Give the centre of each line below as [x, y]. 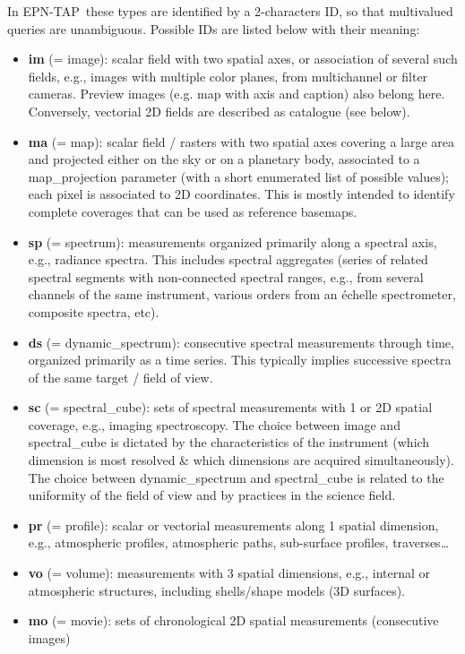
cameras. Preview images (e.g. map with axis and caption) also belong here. [237, 94]
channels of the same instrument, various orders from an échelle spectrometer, [242, 294]
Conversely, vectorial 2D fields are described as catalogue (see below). [219, 111]
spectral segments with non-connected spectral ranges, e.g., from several [226, 276]
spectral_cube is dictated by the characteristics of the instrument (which [229, 442]
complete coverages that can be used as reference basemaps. [193, 211]
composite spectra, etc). [94, 311]
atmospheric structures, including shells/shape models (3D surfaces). [217, 590]
